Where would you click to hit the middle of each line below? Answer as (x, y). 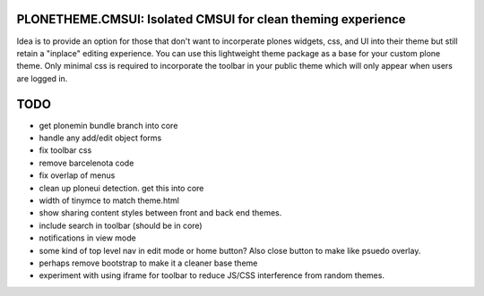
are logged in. (42, 78)
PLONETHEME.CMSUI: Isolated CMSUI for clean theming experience (212, 19)
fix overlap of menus (77, 175)
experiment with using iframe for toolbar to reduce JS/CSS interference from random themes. (212, 275)
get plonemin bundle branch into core (108, 125)
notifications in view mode (87, 238)
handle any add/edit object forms (100, 138)
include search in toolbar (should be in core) (121, 225)
